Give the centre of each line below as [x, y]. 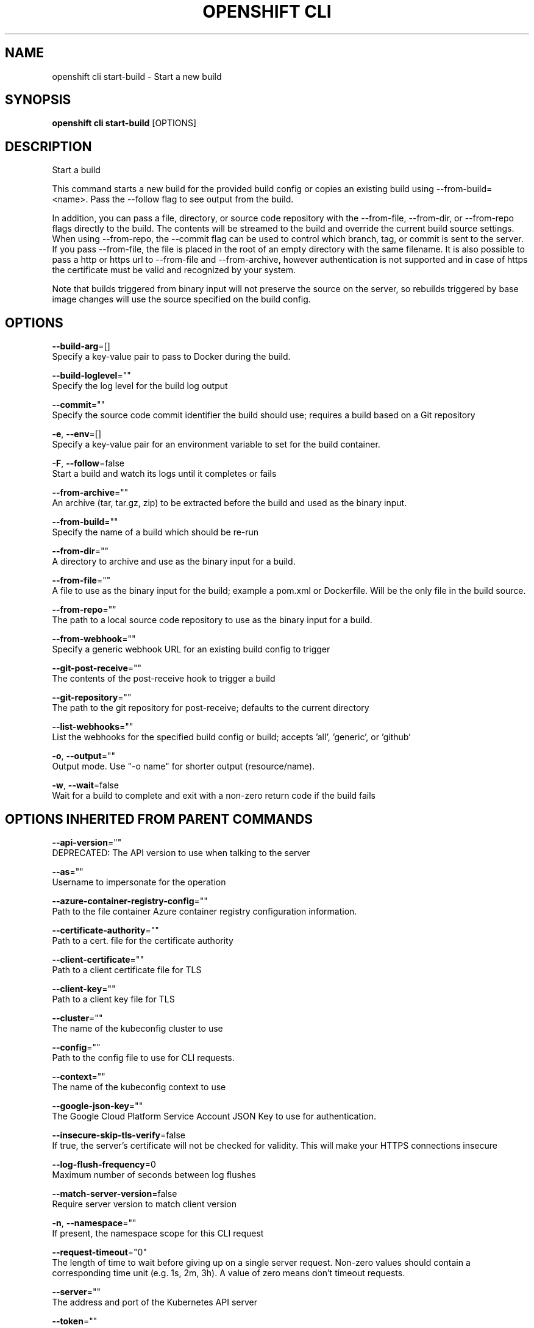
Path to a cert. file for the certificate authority [143, 940]
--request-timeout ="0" [99, 1252]
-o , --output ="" [84, 756]
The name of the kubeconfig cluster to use [137, 1028]
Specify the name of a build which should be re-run [155, 532]
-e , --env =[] [77, 434]
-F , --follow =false [88, 463]
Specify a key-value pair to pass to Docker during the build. [171, 357]
